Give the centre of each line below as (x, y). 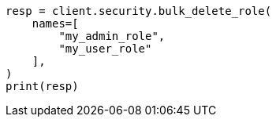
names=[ (55, 24)
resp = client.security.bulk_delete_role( (139, 11)
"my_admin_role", (112, 36)
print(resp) (42, 86)
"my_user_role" (105, 49)
